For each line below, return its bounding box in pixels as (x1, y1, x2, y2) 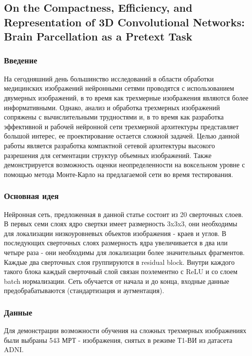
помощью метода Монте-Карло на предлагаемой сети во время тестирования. (4, 169, 234, 179)
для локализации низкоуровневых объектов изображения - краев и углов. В (4, 228, 227, 238)
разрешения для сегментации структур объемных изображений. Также (4, 150, 212, 160)
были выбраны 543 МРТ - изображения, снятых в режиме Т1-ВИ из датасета (4, 335, 233, 345)
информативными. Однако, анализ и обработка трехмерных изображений (4, 102, 220, 112)
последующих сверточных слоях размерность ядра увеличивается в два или (4, 237, 228, 248)
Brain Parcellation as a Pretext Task (4, 29, 193, 44)
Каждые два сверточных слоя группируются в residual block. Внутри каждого (4, 257, 235, 267)
